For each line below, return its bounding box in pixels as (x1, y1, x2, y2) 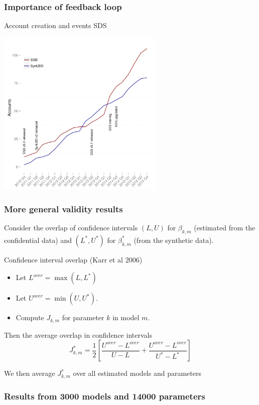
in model (112, 312, 140, 323)
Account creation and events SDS (4, 20, 107, 31)
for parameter (62, 312, 104, 323)
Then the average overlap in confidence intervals (4, 329, 152, 340)
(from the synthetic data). (134, 234, 214, 245)
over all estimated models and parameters (73, 368, 201, 378)
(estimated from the (194, 222, 255, 233)
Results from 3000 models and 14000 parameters (4, 389, 205, 402)
